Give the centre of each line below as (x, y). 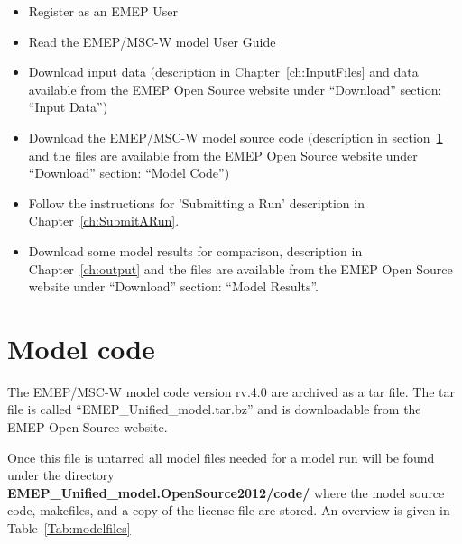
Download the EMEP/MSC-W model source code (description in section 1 (236, 137)
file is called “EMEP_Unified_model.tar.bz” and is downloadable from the (214, 409)
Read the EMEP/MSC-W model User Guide (152, 41)
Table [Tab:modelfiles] (69, 528)
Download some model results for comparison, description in (195, 250)
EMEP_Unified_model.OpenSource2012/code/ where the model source (226, 492)
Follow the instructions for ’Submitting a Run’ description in (196, 203)
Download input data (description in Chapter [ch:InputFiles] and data (223, 72)
